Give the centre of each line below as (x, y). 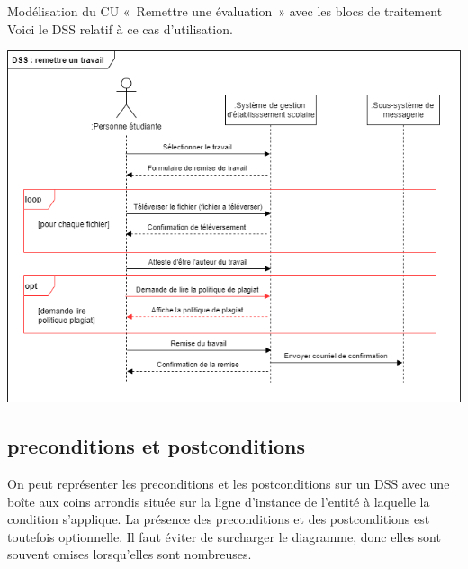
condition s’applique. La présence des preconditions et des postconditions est (219, 519)
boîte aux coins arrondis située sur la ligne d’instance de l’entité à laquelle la (219, 501)
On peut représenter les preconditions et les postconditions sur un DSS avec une (229, 483)
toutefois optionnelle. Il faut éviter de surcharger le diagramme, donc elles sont (224, 536)
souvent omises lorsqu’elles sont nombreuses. (130, 554)
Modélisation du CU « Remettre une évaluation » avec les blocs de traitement (225, 11)
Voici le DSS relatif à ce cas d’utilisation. (120, 28)
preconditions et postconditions (156, 446)
